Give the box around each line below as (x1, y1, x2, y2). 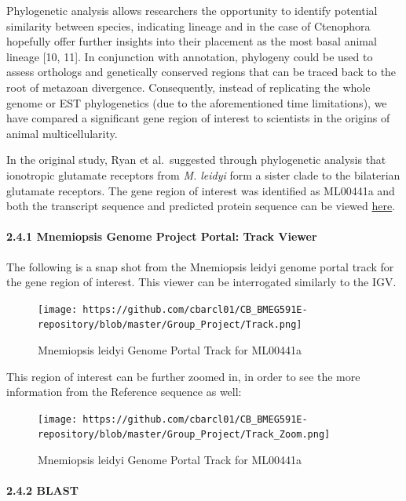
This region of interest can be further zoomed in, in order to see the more (6, 368, 360, 384)
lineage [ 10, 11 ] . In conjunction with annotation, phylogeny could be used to (6, 48, 373, 64)
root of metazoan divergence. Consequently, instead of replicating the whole (6, 78, 371, 95)
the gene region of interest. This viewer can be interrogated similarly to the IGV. (6, 274, 397, 290)
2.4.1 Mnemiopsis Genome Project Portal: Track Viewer (6, 228, 317, 245)
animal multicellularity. (6, 125, 118, 141)
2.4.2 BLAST (6, 482, 79, 499)
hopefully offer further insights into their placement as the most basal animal (6, 33, 377, 49)
